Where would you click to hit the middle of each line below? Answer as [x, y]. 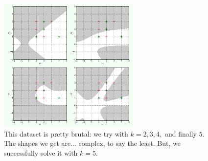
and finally [181, 133]
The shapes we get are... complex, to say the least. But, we [92, 143]
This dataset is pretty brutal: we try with [66, 133]
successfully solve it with [41, 153]
